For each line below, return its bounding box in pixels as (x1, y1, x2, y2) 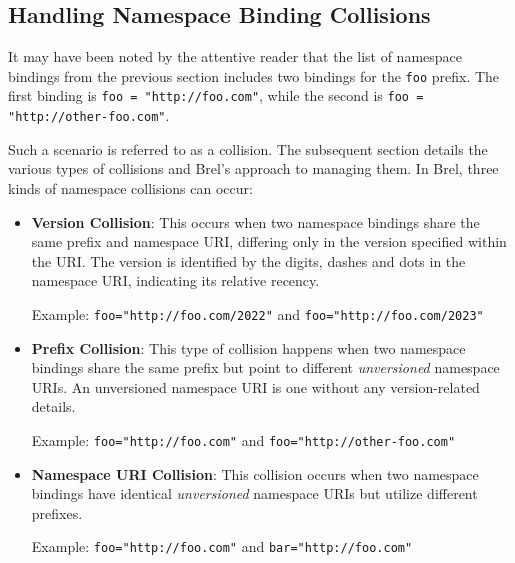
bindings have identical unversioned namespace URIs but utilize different (31, 483, 478, 504)
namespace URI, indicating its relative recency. (31, 270, 320, 291)
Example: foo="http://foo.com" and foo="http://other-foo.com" (31, 429, 456, 450)
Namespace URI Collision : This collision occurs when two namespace (31, 463, 479, 484)
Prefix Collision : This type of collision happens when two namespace (31, 337, 466, 358)
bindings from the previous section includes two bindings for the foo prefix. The (8, 65, 500, 86)
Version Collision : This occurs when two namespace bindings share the (31, 211, 480, 232)
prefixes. (31, 502, 83, 523)
